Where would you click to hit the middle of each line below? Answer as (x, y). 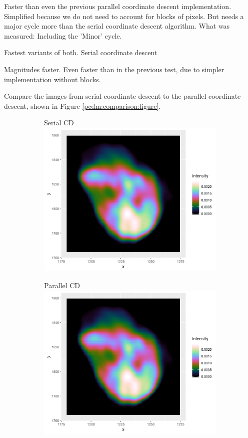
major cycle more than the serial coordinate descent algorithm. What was (117, 26)
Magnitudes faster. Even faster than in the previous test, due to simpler (114, 69)
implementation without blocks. (52, 79)
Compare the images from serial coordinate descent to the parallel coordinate (122, 96)
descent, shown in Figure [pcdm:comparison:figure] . (82, 105)
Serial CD (59, 123)
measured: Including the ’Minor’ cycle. (63, 35)
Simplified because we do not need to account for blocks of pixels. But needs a (124, 16)
